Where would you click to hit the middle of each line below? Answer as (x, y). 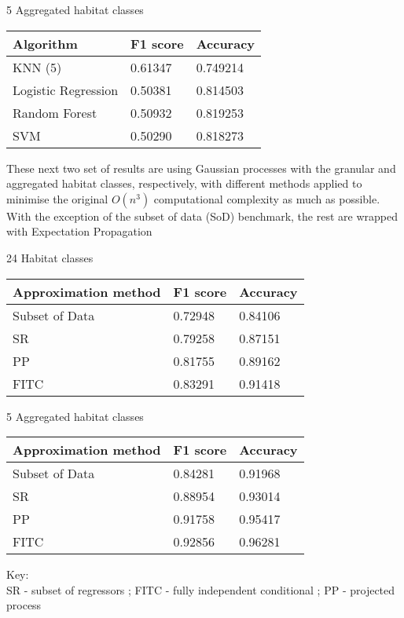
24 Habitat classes (50, 257)
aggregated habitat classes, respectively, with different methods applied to (184, 183)
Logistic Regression (66, 90)
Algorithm (45, 43)
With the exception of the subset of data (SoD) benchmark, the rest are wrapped (202, 216)
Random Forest (55, 112)
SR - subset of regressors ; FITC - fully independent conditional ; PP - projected (201, 589)
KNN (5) (37, 67)
